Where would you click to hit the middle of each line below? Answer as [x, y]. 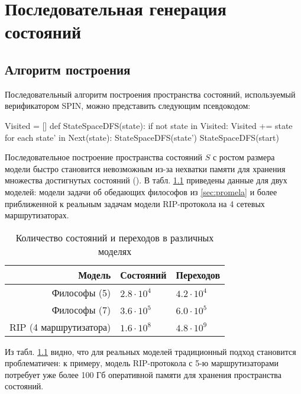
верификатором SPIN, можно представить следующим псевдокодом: [128, 106]
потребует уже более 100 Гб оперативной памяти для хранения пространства [143, 374]
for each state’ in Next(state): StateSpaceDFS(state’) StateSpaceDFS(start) [142, 137]
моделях [115, 251]
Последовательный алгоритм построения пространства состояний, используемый [150, 94]
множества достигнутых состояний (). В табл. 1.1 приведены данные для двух [146, 180]
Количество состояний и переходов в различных [115, 237]
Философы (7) [81, 309]
